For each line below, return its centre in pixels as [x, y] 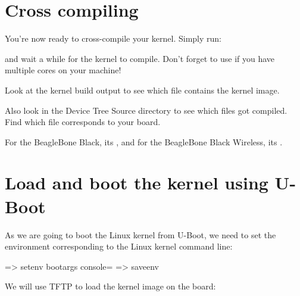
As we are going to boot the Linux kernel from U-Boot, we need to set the [140, 234]
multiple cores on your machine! [63, 70]
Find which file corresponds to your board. [83, 122]
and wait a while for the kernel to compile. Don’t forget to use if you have [140, 58]
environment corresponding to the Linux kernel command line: [119, 246]
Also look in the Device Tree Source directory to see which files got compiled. [146, 110]
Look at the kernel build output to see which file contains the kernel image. [142, 90]
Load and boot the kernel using [137, 183]
